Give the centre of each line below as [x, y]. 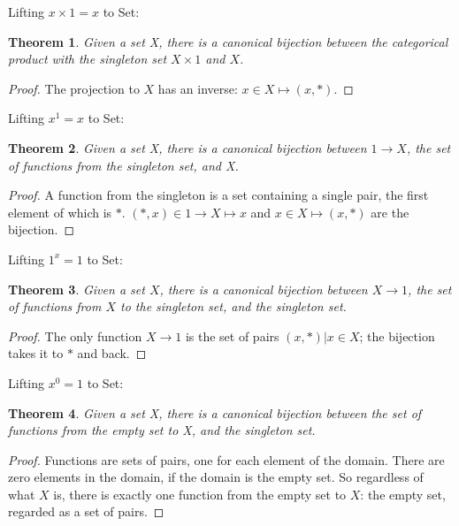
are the [390, 212]
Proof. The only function [75, 335]
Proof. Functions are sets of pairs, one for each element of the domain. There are [226, 459]
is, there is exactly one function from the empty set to [200, 494]
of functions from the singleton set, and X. [123, 165]
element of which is [60, 212]
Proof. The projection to [74, 88]
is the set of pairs [232, 335]
